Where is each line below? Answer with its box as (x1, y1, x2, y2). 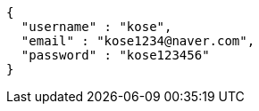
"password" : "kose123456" (21, 48, 210, 62)
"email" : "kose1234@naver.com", (21, 34, 255, 48)
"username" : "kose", (21, 20, 172, 34)
